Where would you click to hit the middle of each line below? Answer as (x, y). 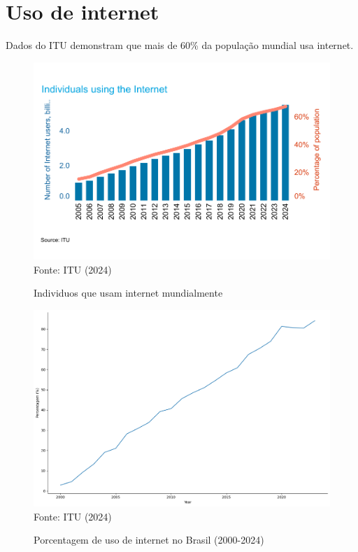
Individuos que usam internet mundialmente (128, 293)
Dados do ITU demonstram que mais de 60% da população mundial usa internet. (180, 45)
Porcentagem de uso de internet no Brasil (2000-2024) (149, 540)
